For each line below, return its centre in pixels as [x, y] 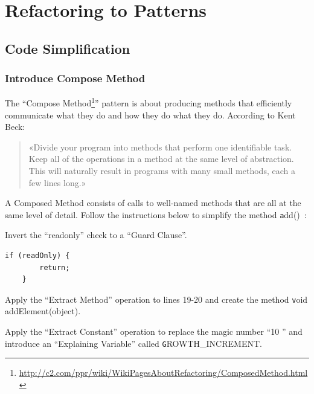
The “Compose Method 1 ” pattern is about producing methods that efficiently [149, 102]
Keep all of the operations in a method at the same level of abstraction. [161, 159]
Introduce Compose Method [75, 78]
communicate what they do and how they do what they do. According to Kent [150, 115]
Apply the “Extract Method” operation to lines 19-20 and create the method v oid [156, 299]
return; [55, 267]
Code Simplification [68, 48]
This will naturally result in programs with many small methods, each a [162, 170]
